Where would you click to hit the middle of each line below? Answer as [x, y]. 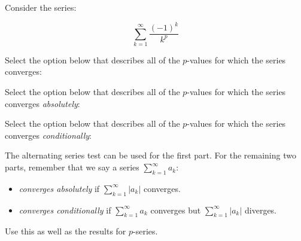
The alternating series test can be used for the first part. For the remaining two [150, 155]
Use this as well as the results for [66, 231]
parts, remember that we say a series [72, 167]
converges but [176, 210]
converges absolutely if [59, 188]
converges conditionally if [65, 210]
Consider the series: [41, 7]
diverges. [261, 210]
